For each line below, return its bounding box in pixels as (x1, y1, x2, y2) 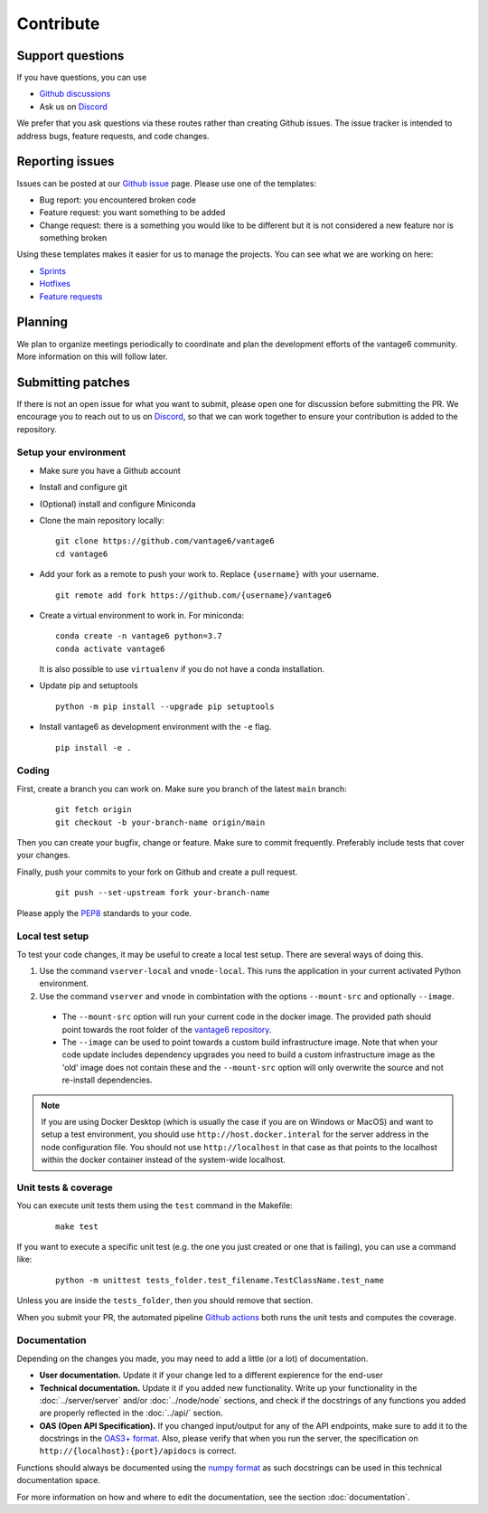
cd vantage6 (55, 548, 108, 559)
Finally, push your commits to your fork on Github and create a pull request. (16, 866, 298, 877)
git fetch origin (55, 805, 132, 815)
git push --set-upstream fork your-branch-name (55, 887, 270, 898)
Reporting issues (16, 154, 115, 169)
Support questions (16, 48, 125, 63)
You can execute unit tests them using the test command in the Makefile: (16, 1200, 293, 1211)
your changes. (16, 850, 71, 861)
